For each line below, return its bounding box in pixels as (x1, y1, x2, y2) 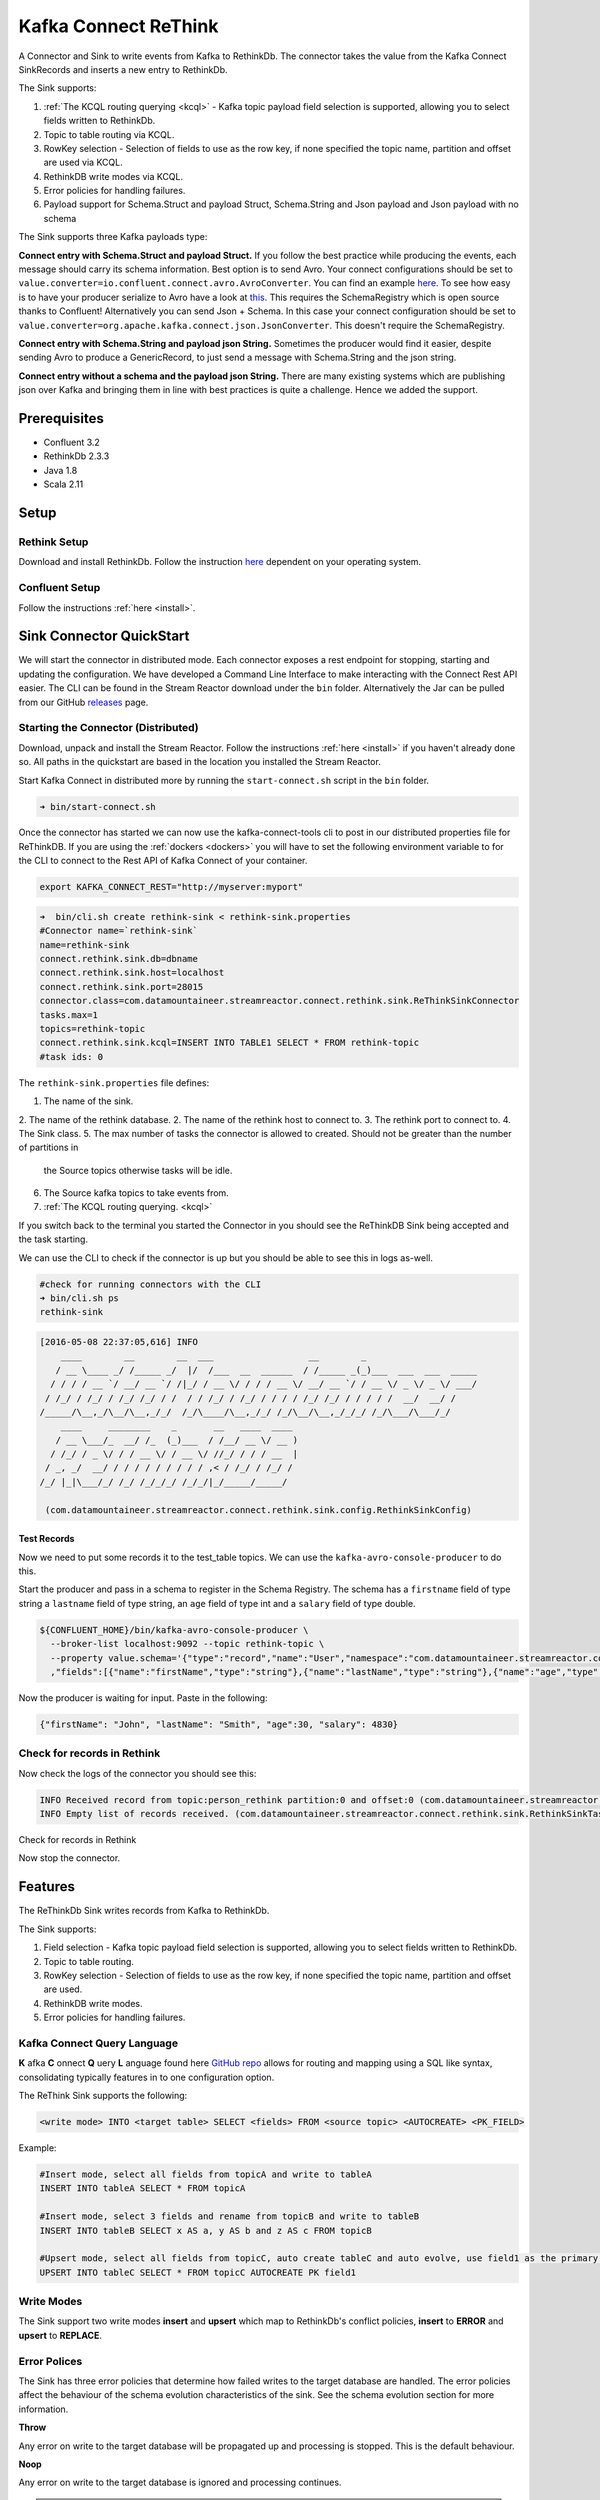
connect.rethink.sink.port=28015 (39, 981, 204, 992)
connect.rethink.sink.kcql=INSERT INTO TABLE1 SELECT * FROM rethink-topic (39, 1037, 420, 1049)
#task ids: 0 (39, 1051, 104, 1062)
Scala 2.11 (43, 478, 84, 490)
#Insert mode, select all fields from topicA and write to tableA (39, 2168, 372, 2180)
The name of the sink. (43, 1095, 134, 1107)
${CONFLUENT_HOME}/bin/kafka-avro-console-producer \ (39, 1624, 309, 1635)
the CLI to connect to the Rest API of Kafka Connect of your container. (18, 855, 308, 867)
